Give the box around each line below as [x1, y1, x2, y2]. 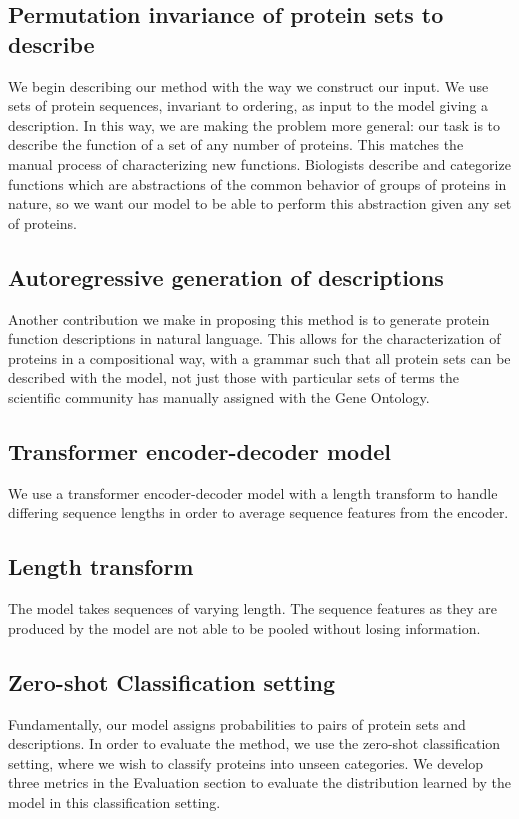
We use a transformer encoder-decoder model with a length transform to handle [8, 482, 498, 503]
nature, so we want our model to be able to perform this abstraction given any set [8, 193, 512, 214]
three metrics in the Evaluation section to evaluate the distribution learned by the [8, 772, 512, 793]
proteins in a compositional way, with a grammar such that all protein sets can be [8, 347, 511, 368]
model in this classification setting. [8, 791, 221, 812]
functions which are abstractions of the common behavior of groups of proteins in [8, 173, 507, 194]
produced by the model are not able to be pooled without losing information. [8, 617, 481, 638]
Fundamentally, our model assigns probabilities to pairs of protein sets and [8, 713, 466, 734]
